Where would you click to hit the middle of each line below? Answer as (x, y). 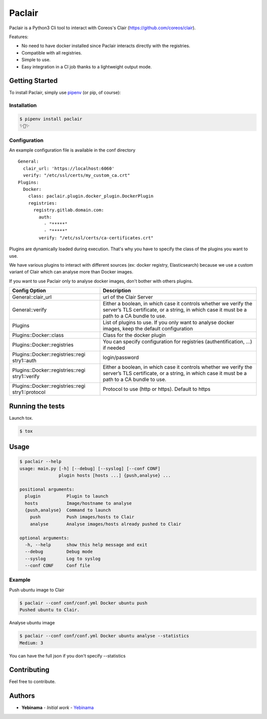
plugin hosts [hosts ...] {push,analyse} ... (115, 475)
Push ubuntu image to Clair (37, 590)
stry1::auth (24, 361)
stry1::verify (26, 377)
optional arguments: (44, 538)
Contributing (29, 670)
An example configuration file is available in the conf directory (72, 150)
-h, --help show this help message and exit (86, 545)
